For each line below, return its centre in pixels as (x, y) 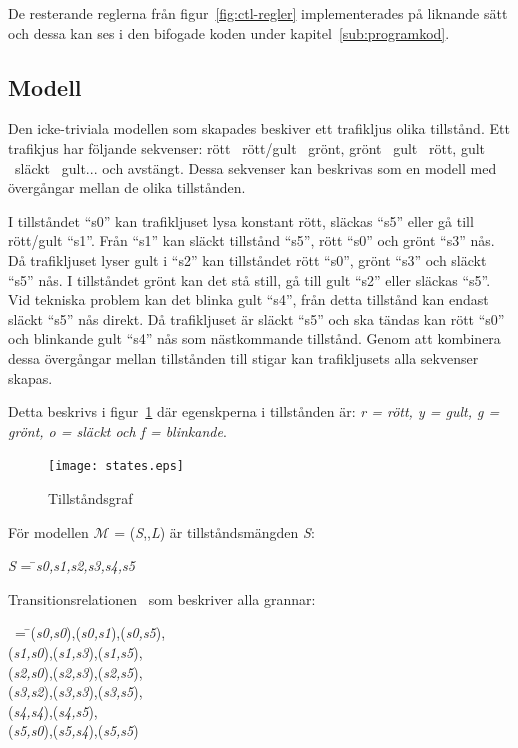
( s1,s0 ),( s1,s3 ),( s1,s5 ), (75, 651)
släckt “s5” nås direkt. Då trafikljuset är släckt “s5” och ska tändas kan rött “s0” (256, 318)
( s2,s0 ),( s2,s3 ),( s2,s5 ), (75, 671)
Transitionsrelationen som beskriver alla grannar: (162, 598)
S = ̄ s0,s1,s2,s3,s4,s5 (71, 565)
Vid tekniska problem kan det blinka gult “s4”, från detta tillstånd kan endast (248, 299)
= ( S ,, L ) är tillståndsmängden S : (214, 531)
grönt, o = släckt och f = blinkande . (117, 430)
